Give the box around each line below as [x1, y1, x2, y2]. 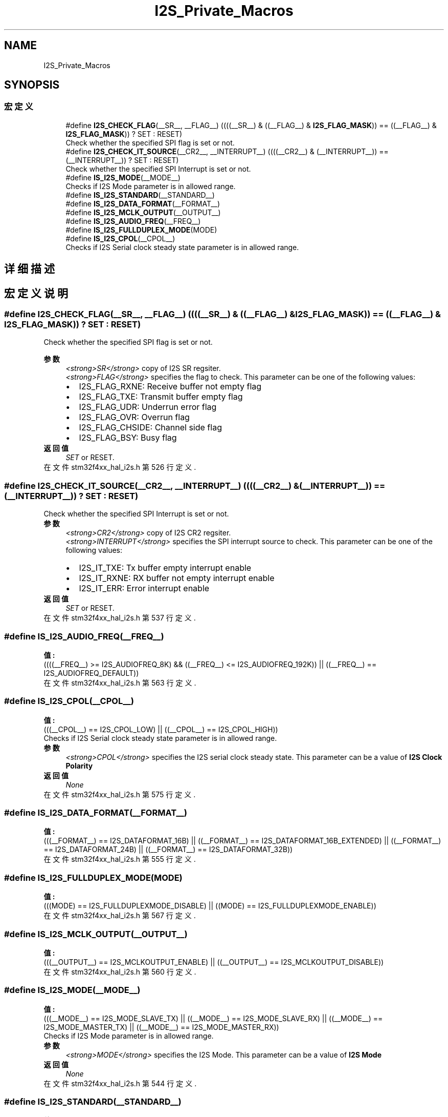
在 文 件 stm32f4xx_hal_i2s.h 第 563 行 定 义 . [43, 678, 196, 687]
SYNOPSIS [4, 78, 60, 92]
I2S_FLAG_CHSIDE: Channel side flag [79, 422, 222, 433]
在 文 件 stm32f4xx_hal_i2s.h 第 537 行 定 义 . [43, 613, 196, 623]
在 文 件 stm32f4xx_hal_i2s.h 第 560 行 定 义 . [43, 967, 196, 976]
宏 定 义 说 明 [4, 286, 68, 300]
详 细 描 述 [4, 262, 55, 276]
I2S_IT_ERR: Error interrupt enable [79, 583, 210, 594]
